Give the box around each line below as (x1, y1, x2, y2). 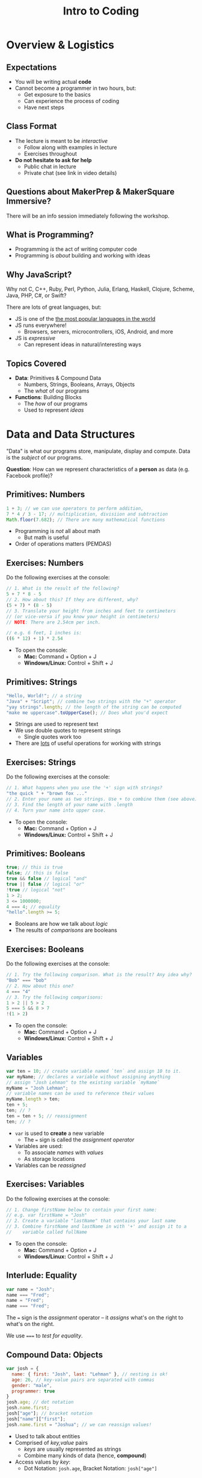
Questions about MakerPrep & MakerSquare (6, 187, 175, 197)
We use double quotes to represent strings (14, 727, 121, 734)
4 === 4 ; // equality (6, 903, 61, 910)
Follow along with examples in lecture (23, 144, 117, 151)
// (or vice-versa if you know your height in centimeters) (6, 613, 161, 619)
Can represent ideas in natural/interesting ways (23, 341, 141, 348)
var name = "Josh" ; (6, 1286, 55, 1292)
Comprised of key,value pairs (14, 1439, 88, 1446)
